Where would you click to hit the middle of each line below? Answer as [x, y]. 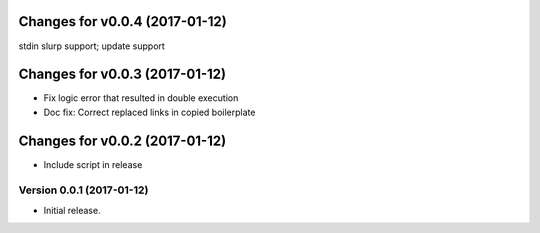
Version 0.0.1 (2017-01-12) [83, 190]
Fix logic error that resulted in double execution [141, 98]
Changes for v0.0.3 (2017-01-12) [122, 74]
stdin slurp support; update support [91, 46]
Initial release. [72, 210]
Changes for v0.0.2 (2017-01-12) [122, 140]
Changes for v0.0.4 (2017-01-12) [122, 21]
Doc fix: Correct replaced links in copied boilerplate [149, 112]
